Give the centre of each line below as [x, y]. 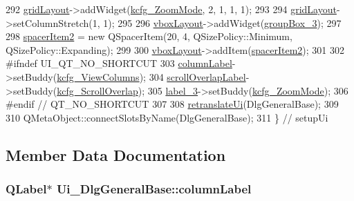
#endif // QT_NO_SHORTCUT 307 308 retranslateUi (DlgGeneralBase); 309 [172, 104]
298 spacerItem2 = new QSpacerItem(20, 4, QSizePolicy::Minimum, [149, 36]
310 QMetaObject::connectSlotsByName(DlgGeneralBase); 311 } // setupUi [167, 117]
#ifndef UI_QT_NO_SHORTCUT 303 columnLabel [119, 63]
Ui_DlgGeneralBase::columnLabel [154, 189]
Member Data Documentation [116, 154]
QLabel [26, 189]
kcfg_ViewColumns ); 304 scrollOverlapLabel [151, 76]
